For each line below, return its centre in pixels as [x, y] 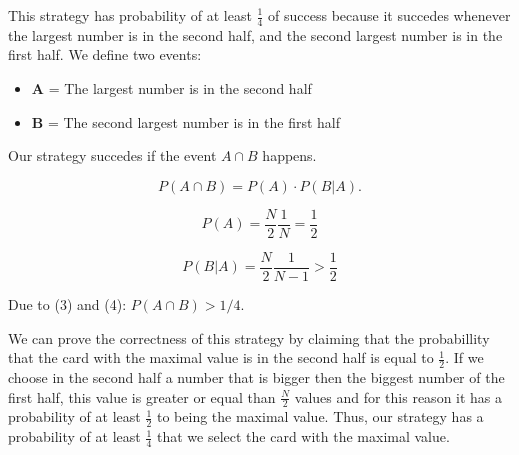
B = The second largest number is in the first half [185, 121]
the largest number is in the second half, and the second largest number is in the [255, 34]
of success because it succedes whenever [389, 15]
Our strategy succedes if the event [112, 155]
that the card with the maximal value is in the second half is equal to [221, 357]
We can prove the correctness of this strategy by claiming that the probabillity [249, 337]
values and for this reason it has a [398, 396]
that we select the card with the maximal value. [303, 436]
